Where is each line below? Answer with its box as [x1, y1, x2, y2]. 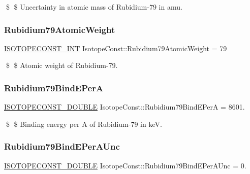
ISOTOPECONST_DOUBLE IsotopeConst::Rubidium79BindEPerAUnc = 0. [4, 160, 246, 170]
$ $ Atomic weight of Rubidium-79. [6, 60, 118, 71]
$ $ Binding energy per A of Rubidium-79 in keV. [6, 118, 162, 129]
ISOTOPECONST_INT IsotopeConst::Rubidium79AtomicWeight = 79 [4, 43, 227, 53]
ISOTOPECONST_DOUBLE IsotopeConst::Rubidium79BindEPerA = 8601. [4, 101, 245, 112]
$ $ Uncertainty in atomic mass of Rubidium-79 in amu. [6, 2, 182, 12]
